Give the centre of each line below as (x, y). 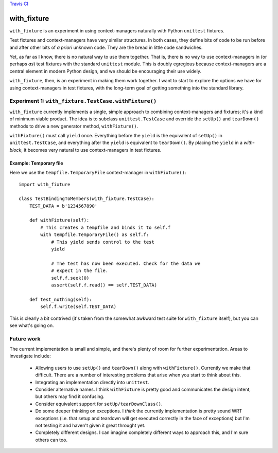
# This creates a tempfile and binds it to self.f (106, 227)
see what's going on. (32, 325)
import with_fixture (45, 184)
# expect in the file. (80, 271)
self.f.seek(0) (70, 278)
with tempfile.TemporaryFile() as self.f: (95, 235)
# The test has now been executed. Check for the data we (126, 263)
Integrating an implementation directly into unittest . (92, 382)
